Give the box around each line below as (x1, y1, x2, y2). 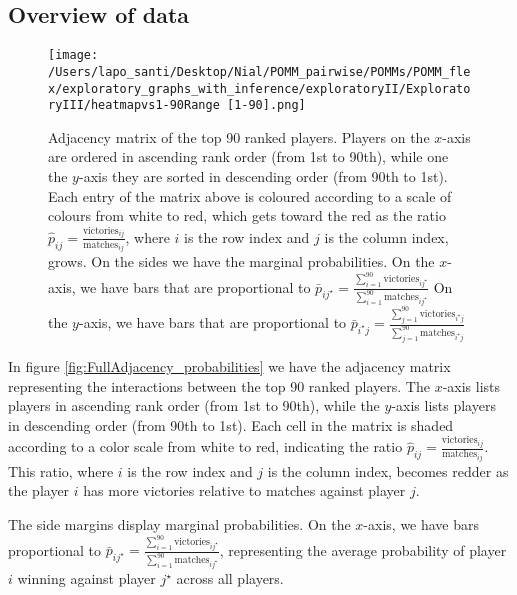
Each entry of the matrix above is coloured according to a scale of (48, 185, 452, 206)
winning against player (17, 568, 156, 589)
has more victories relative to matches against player (83, 480, 406, 501)
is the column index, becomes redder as (267, 460, 509, 481)
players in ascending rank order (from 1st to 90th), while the (8, 395, 380, 416)
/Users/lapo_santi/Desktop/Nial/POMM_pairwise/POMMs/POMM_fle (48, 64, 471, 79)
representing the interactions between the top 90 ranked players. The (8, 375, 430, 396)
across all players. (176, 568, 284, 589)
